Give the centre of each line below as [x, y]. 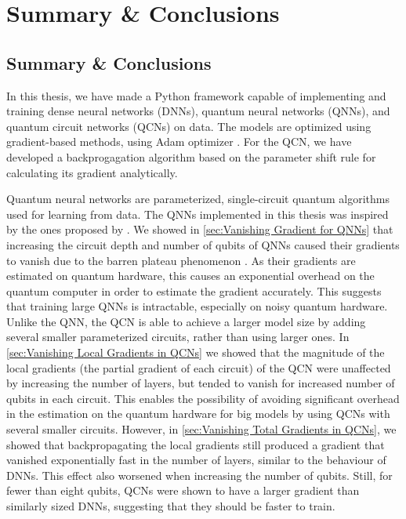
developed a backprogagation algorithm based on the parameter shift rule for [191, 156]
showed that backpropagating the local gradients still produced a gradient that [196, 444]
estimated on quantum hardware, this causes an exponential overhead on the [190, 276]
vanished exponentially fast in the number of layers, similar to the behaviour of [196, 460]
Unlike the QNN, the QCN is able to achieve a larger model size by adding [186, 321]
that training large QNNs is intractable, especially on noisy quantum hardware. [197, 306]
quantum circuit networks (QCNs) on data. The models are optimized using [189, 126]
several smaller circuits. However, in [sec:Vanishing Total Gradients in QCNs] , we [201, 429]
